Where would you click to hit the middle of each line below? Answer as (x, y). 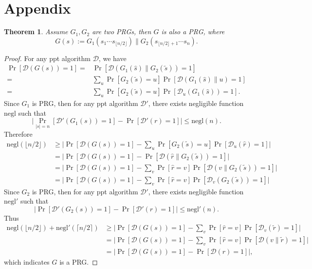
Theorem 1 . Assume (36, 31)
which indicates (27, 261)
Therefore (18, 134)
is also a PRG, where (193, 31)
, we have (112, 58)
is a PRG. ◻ (79, 261)
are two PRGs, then (122, 31)
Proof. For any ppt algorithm (47, 58)
